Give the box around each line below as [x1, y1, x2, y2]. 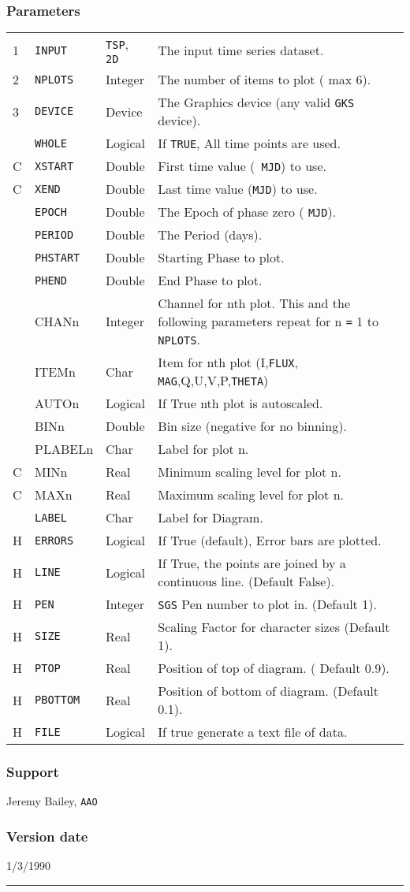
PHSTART [35, 251, 80, 264]
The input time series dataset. [158, 41, 324, 60]
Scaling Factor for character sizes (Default [158, 618, 390, 637]
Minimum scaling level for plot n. [158, 463, 341, 481]
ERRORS [35, 533, 74, 547]
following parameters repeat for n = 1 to [158, 312, 378, 331]
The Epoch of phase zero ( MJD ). [158, 203, 337, 221]
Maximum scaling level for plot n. [158, 485, 345, 504]
